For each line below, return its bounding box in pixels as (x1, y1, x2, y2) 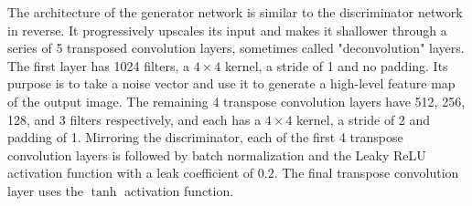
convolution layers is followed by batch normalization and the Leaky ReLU (7, 145, 426, 164)
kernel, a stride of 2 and (296, 109, 431, 129)
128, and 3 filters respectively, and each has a (7, 109, 262, 129)
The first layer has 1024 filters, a (7, 56, 190, 75)
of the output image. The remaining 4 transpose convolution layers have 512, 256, (7, 91, 466, 110)
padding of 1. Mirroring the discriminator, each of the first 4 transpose (7, 128, 403, 147)
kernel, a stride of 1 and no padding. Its (224, 56, 448, 75)
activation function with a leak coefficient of (7, 163, 254, 182)
